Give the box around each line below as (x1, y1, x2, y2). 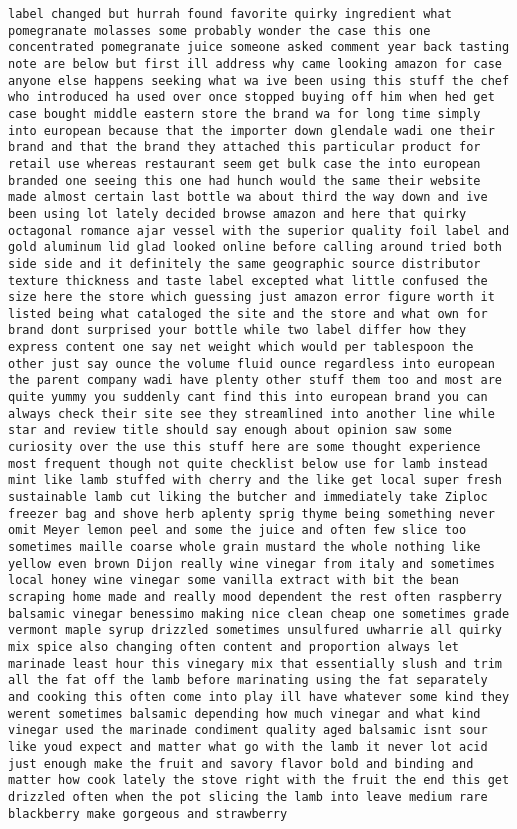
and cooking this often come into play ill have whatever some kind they (8, 689, 510, 704)
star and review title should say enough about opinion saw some (8, 423, 452, 438)
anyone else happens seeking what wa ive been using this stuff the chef (8, 73, 510, 88)
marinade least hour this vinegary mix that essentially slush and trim (8, 656, 502, 671)
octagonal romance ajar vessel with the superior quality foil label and (8, 223, 510, 238)
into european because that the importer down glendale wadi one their (8, 123, 495, 138)
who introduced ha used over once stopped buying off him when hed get (8, 90, 495, 105)
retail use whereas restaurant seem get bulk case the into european (8, 156, 481, 171)
